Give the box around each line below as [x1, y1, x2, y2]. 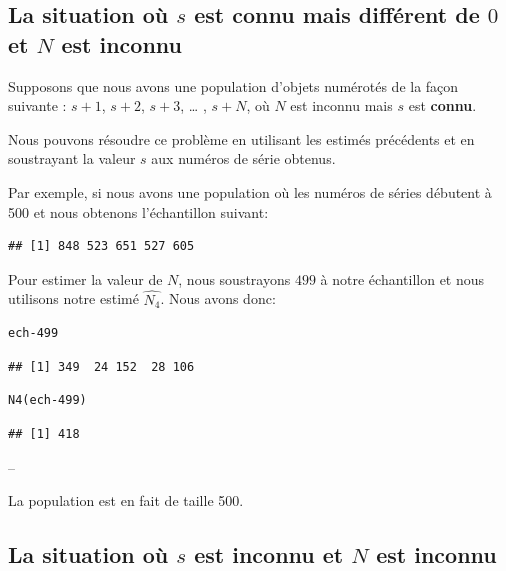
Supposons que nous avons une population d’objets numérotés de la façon [8, 75, 459, 96]
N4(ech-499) [8, 393, 87, 408]
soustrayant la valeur [8, 148, 136, 169]
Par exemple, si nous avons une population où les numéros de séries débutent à [8, 181, 492, 202]
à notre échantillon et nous [320, 268, 485, 289]
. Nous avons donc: [160, 288, 276, 309]
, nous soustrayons [178, 268, 291, 289]
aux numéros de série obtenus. [151, 148, 336, 169]
